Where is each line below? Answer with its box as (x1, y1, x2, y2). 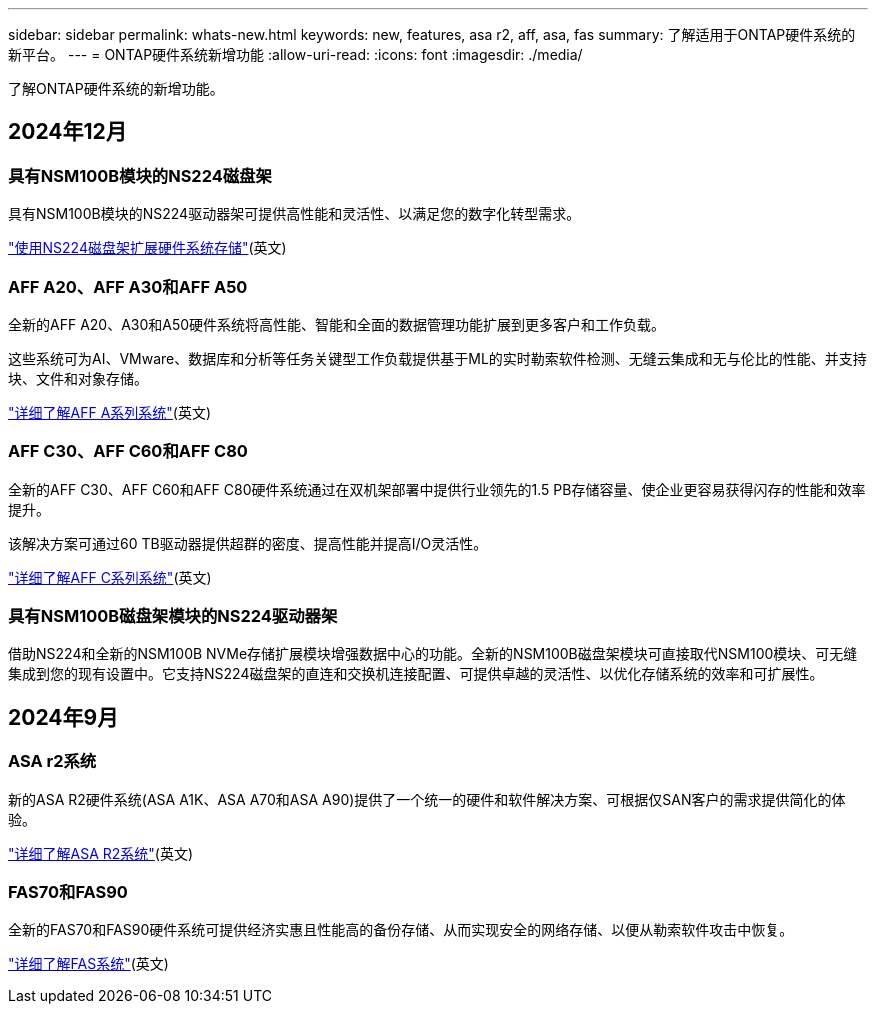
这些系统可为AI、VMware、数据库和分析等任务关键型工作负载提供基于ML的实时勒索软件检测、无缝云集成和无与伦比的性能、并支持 (8, 349, 867, 367)
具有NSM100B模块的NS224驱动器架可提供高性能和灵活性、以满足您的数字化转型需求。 (8, 205, 581, 223)
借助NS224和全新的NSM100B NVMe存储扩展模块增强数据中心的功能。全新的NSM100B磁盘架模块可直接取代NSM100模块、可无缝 (8, 645, 858, 663)
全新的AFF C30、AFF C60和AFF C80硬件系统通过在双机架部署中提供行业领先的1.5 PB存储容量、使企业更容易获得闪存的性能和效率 (8, 480, 866, 498)
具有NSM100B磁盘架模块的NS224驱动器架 (8, 606, 338, 627)
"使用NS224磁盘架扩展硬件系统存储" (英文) (8, 239, 287, 257)
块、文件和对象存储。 (8, 369, 148, 387)
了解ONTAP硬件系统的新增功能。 (8, 80, 224, 97)
